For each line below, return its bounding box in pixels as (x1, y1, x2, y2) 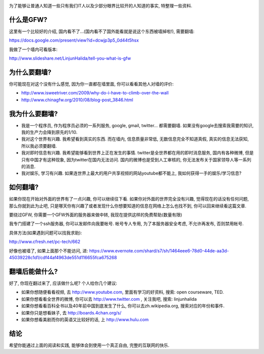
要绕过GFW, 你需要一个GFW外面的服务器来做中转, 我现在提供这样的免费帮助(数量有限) (9, 212, 182, 218)
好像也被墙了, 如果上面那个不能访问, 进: (9, 247, 88, 254)
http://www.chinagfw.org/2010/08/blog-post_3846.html (21, 97, 133, 103)
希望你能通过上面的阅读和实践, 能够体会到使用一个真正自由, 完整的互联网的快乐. (9, 342, 170, 348)
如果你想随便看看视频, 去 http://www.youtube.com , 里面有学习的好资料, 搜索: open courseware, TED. (21, 289, 224, 295)
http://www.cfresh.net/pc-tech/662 (9, 239, 81, 244)
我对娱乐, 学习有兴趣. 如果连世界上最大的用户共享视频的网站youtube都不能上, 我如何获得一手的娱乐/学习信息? (21, 170, 242, 176)
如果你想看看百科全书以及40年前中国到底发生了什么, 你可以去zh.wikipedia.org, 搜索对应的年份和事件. (21, 303, 225, 309)
